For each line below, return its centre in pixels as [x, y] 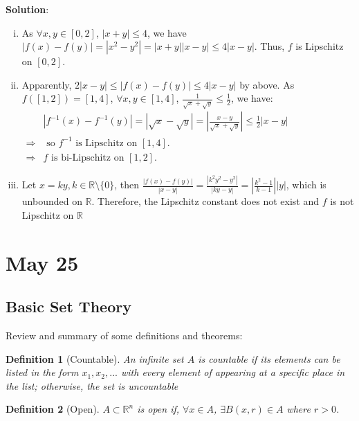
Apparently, [47, 84]
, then [127, 185]
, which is [306, 185]
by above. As [267, 84]
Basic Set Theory [68, 306]
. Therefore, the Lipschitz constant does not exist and [205, 201]
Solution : [27, 9]
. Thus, [269, 46]
